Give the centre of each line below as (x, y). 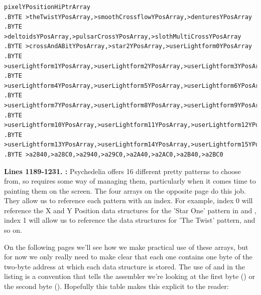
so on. (13, 230)
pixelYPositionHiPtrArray (47, 7)
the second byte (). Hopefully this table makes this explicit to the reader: (116, 286)
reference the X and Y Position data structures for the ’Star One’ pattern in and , (130, 210)
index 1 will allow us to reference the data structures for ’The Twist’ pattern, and (130, 220)
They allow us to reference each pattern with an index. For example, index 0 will (128, 200)
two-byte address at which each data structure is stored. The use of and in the (125, 266)
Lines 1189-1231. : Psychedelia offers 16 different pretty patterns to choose (122, 171)
